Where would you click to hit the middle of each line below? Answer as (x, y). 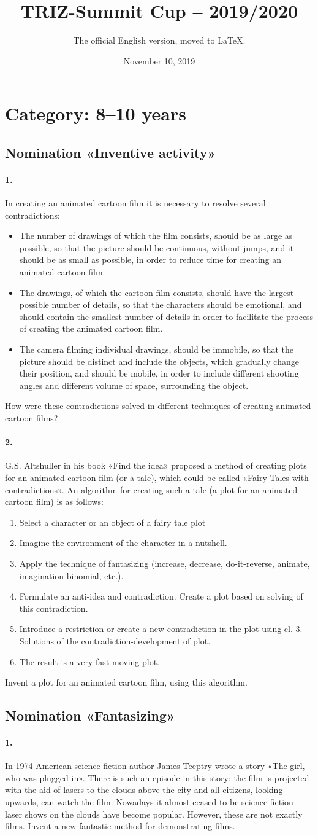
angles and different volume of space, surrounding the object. (134, 385)
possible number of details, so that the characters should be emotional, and (161, 304)
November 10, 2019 (159, 61)
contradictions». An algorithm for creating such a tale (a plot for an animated (151, 489)
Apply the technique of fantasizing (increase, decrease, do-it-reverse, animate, (165, 563)
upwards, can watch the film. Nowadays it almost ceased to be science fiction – (153, 802)
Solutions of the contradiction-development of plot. (115, 640)
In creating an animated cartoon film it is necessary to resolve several (135, 203)
